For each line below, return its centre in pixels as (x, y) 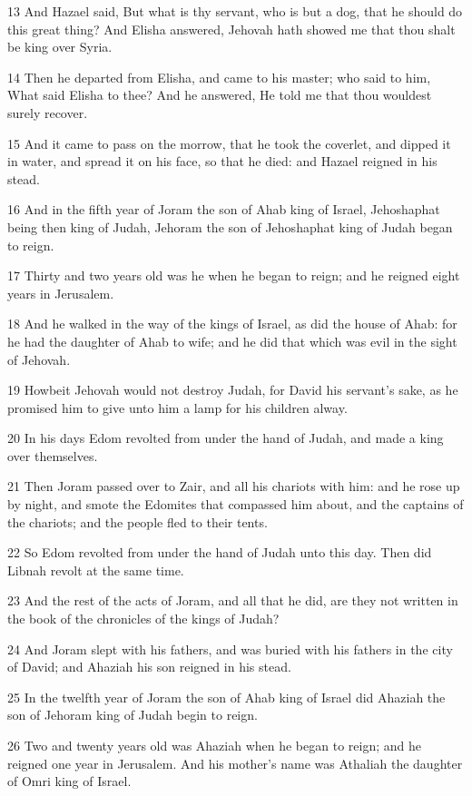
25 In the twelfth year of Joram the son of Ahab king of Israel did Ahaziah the (226, 697)
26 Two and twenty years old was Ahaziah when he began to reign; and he (214, 745)
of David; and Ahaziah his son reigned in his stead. (149, 667)
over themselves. (53, 455)
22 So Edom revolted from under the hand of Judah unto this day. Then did (220, 552)
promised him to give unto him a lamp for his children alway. (177, 407)
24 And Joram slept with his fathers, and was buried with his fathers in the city (230, 649)
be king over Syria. (60, 47)
